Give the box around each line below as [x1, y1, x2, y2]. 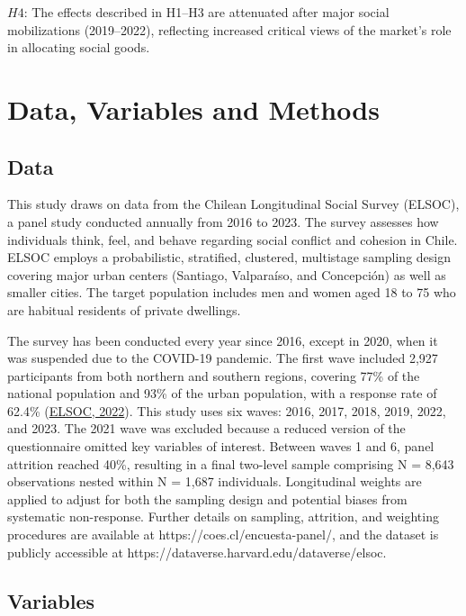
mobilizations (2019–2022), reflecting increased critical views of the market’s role [7, 20, 452, 39]
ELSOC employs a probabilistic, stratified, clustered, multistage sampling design [7, 248, 452, 267]
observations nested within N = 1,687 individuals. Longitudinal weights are [7, 472, 422, 491]
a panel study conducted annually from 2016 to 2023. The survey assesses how [7, 212, 439, 231]
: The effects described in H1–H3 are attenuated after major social [23, 3, 390, 21]
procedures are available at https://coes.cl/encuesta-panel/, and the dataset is [7, 525, 439, 544]
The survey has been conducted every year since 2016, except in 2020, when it [7, 331, 438, 349]
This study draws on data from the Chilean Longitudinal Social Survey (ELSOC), [7, 195, 460, 213]
